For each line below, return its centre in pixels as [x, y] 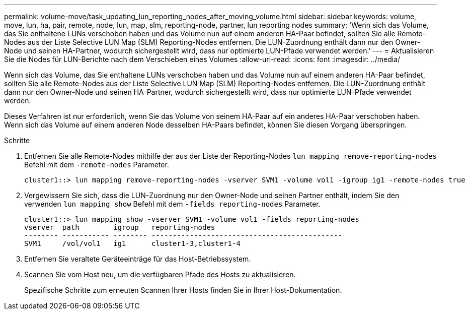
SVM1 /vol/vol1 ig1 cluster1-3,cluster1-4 [132, 243]
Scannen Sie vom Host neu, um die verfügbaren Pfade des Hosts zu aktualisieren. [160, 274]
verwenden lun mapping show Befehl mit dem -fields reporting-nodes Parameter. [172, 204]
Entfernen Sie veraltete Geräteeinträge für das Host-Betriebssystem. [138, 259]
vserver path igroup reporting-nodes [120, 227]
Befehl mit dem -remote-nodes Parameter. [97, 165]
